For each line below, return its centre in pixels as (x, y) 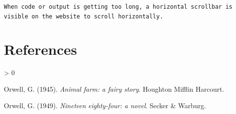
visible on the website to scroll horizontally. (84, 16)
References (41, 49)
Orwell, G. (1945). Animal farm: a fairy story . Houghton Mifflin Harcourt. (114, 89)
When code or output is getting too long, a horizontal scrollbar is (118, 7)
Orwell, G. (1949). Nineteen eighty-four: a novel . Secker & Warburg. (105, 105)
